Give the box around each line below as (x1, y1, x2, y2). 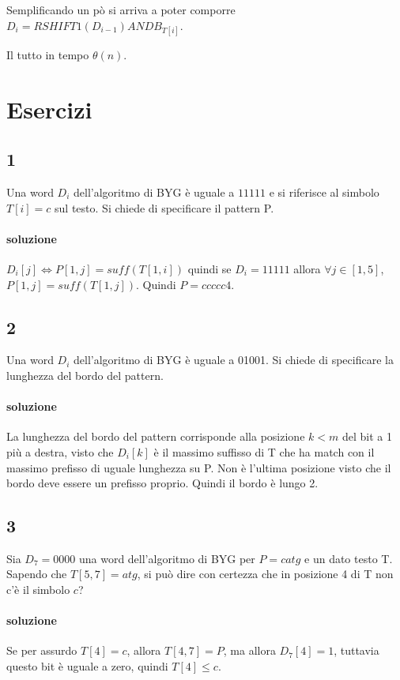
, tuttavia (334, 642, 379, 659)
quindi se (187, 260, 232, 276)
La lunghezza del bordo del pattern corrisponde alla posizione (6, 428, 305, 445)
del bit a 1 (342, 428, 392, 445)
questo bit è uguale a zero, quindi (6, 658, 168, 674)
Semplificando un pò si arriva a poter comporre (6, 2, 236, 17)
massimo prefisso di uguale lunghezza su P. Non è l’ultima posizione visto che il (6, 459, 391, 475)
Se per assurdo (6, 642, 77, 659)
